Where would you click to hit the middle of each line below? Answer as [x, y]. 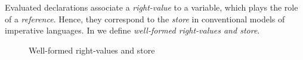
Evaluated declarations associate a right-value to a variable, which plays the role [151, 7]
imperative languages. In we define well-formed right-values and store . [132, 30]
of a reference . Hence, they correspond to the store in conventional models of [145, 19]
